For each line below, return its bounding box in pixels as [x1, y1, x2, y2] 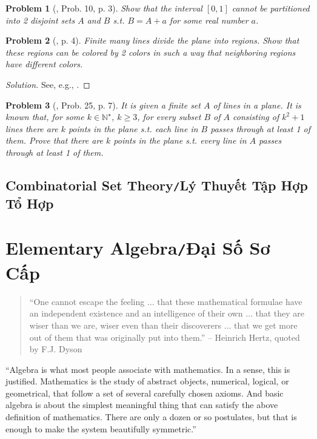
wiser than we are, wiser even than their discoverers [29, 318, 222, 331]
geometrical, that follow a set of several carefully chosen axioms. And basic [5, 386, 284, 399]
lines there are [5, 122, 58, 135]
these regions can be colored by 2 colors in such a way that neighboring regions [5, 45, 296, 58]
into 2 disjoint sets [5, 13, 75, 26]
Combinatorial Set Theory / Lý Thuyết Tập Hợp [5, 175, 308, 194]
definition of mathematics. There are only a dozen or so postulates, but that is [5, 411, 297, 423]
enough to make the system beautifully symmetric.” [5, 422, 196, 435]
